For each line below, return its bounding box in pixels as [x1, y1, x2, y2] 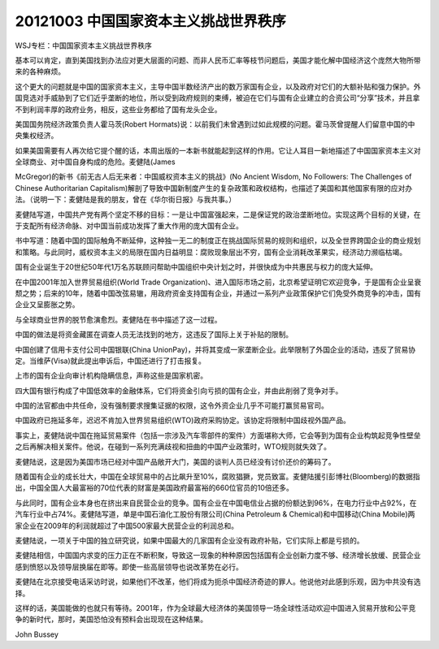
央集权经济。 [15, 131, 59, 141]
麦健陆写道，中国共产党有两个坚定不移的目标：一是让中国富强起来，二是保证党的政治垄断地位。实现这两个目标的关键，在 [15, 210, 421, 219]
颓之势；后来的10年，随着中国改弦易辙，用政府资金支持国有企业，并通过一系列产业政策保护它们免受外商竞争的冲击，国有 [15, 288, 422, 298]
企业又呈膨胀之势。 [15, 300, 80, 309]
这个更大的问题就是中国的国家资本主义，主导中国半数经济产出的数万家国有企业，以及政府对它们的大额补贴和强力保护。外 [15, 81, 421, 91]
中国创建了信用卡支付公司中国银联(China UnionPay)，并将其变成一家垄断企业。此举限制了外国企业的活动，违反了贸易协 [15, 344, 416, 354]
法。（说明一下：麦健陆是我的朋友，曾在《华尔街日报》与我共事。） [15, 195, 236, 205]
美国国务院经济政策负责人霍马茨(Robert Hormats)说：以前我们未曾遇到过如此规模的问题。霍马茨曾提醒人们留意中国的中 [15, 119, 415, 129]
